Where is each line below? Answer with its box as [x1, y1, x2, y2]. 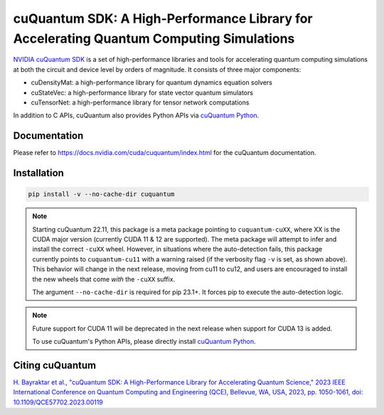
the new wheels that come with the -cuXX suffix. [32, 274, 176, 284]
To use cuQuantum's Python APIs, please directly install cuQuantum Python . [32, 338, 256, 346]
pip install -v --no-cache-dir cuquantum [28, 190, 175, 198]
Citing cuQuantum [13, 359, 96, 371]
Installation [13, 167, 64, 179]
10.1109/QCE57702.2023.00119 [13, 398, 103, 406]
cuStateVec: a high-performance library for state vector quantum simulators [31, 88, 254, 97]
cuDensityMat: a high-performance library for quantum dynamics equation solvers [31, 78, 273, 87]
